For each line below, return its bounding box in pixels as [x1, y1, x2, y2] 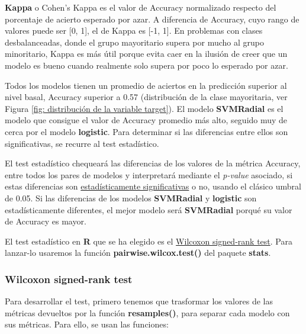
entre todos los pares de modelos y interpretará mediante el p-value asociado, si [5, 168, 293, 181]
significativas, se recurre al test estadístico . [5, 137, 159, 149]
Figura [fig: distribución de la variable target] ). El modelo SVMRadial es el [5, 102, 284, 114]
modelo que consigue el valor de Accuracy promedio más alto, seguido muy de [5, 114, 288, 126]
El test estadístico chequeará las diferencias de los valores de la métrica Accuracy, [5, 157, 301, 169]
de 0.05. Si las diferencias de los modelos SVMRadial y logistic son [5, 191, 257, 204]
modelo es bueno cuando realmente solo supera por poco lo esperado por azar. [5, 59, 288, 71]
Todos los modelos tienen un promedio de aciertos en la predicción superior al [5, 79, 287, 91]
